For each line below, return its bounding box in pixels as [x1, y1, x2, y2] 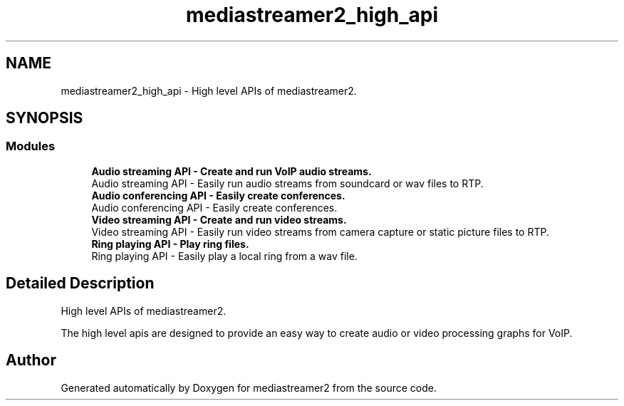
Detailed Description [6, 274, 155, 293]
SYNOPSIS [6, 109, 83, 127]
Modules [6, 139, 56, 154]
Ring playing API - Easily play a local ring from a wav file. [91, 249, 358, 262]
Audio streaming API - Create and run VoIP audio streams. [91, 165, 372, 177]
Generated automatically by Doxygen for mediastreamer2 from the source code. [61, 381, 437, 394]
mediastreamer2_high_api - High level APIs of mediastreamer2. [61, 84, 357, 97]
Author [6, 351, 56, 370]
